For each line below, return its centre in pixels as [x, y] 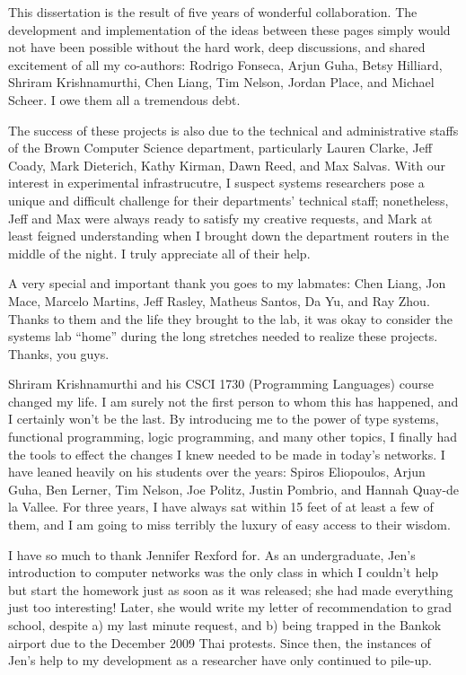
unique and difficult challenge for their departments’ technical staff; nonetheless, [229, 200]
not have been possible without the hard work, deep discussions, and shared [217, 47]
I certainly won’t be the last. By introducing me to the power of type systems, [224, 419]
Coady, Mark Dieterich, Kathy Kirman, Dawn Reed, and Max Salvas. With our [227, 165]
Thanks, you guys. [59, 353]
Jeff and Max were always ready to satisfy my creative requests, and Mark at [220, 218]
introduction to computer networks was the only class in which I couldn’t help [224, 572]
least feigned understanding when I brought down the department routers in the [229, 236]
